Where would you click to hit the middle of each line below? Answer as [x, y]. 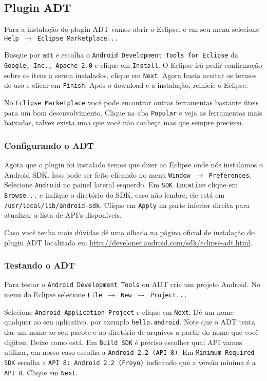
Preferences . [230, 174]
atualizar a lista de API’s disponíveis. [63, 215]
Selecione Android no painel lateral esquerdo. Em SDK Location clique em [121, 185]
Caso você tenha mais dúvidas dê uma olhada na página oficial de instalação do [129, 232]
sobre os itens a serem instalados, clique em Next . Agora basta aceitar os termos [130, 75]
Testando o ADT [40, 265]
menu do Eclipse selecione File [53, 294]
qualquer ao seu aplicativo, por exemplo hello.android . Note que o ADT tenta [130, 322]
